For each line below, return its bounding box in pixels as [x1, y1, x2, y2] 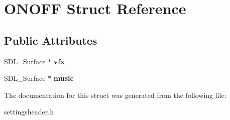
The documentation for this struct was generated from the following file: [4, 89, 226, 100]
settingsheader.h [4, 106, 54, 117]
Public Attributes [4, 32, 97, 48]
